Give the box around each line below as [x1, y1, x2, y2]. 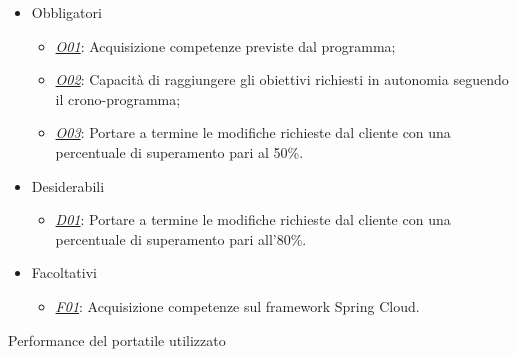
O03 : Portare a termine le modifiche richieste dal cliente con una [55, 122, 451, 143]
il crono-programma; [55, 88, 181, 109]
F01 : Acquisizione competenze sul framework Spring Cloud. [55, 295, 420, 316]
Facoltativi [31, 262, 97, 283]
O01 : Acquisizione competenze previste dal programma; [55, 35, 396, 56]
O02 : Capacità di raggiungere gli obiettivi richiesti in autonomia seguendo [55, 69, 509, 90]
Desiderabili [31, 175, 105, 196]
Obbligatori [31, 2, 102, 22]
